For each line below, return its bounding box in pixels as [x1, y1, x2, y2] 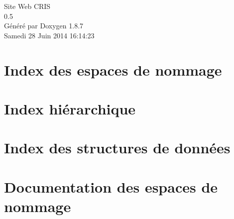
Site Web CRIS [4, 1, 51, 11]
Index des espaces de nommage [4, 59, 222, 80]
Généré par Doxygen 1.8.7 [4, 20, 84, 31]
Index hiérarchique [4, 98, 136, 118]
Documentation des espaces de [4, 176, 218, 197]
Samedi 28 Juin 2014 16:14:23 [4, 30, 95, 40]
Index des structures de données [4, 137, 231, 158]
